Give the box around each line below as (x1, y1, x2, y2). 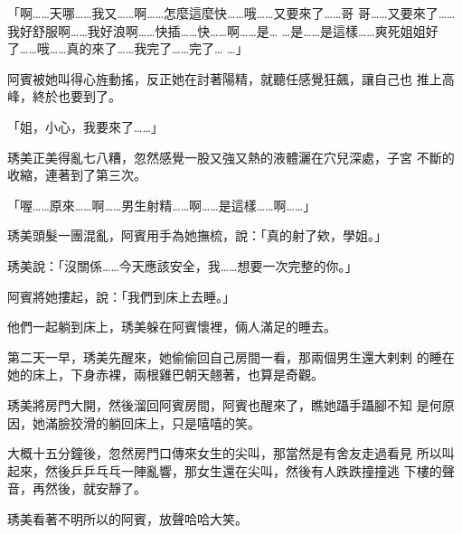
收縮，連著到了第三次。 (7, 165, 146, 184)
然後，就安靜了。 (44, 479, 146, 498)
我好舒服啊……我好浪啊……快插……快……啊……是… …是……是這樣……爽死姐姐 (7, 21, 426, 40)
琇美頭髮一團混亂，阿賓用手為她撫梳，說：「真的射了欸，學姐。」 (7, 226, 387, 245)
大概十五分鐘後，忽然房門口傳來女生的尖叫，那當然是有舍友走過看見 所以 (7, 444, 442, 463)
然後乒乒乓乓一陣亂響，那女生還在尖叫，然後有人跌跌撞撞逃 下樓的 (44, 461, 442, 480)
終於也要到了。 (32, 87, 121, 106)
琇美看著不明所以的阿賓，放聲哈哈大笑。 (7, 509, 248, 528)
